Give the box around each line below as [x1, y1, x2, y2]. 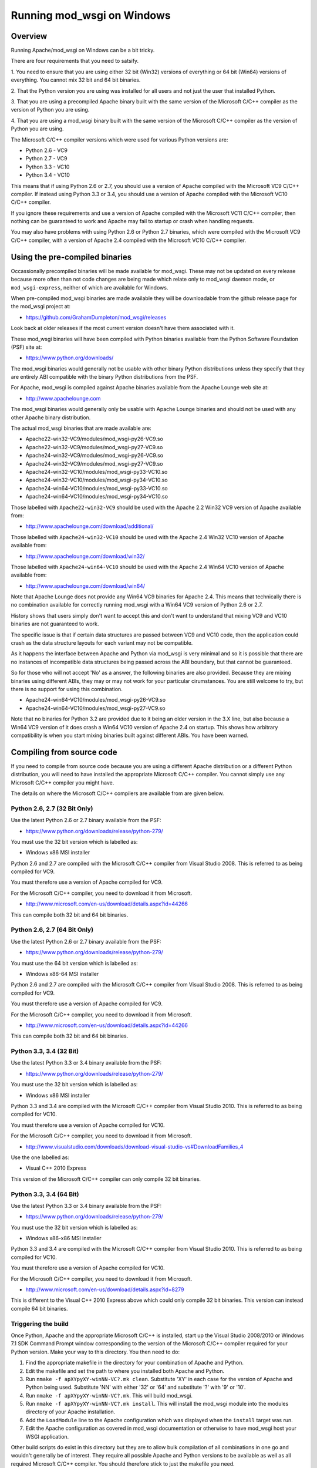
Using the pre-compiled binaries [11, 252, 132, 262]
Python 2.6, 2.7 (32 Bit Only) [11, 804, 93, 813]
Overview [11, 31, 48, 41]
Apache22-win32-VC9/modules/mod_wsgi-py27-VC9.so [25, 443, 163, 450]
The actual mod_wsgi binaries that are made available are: [11, 425, 152, 432]
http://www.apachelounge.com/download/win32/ [25, 553, 145, 560]
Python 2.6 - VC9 [25, 147, 68, 154]
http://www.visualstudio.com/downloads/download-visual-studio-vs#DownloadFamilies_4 [25, 1143, 244, 1150]
